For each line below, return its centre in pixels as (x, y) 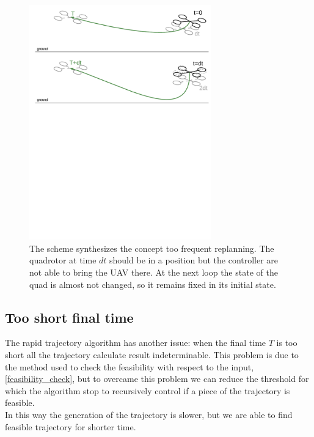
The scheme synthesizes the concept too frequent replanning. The (152, 248)
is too (287, 343)
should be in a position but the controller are (194, 260)
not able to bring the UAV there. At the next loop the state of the (154, 272)
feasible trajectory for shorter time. (71, 426)
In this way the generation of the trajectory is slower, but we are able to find (149, 414)
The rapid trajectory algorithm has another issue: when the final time (136, 343)
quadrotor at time (63, 260)
